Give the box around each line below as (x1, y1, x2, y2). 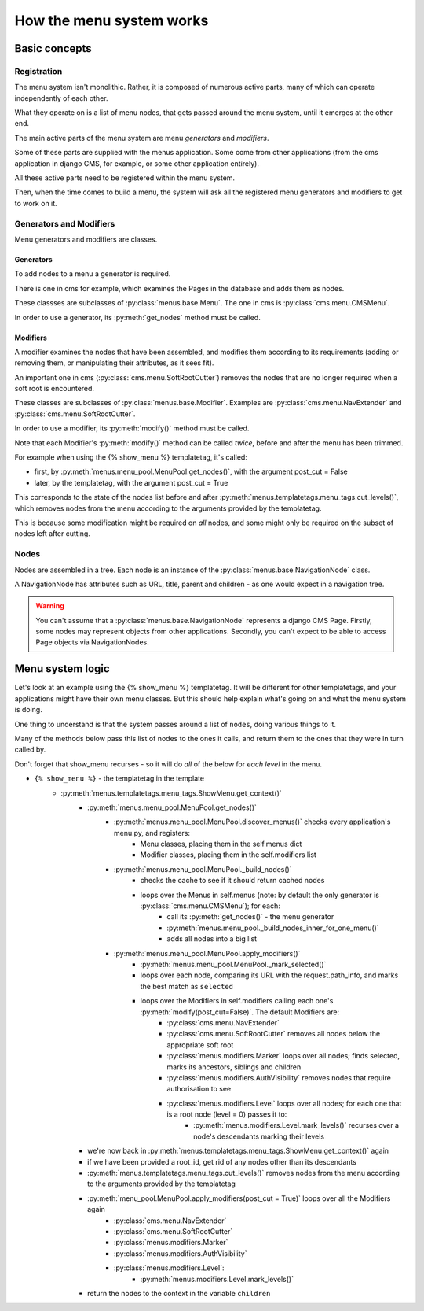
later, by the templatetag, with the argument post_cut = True (34, 478, 228, 487)
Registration (14, 65, 63, 76)
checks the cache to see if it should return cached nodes (140, 876, 325, 885)
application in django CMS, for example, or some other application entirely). (14, 158, 259, 168)
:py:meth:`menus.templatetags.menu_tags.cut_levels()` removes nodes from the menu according (87, 1169, 400, 1178)
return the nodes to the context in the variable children (87, 1288, 271, 1298)
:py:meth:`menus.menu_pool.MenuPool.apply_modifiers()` (114, 948, 301, 958)
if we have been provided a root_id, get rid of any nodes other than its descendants (87, 1157, 357, 1166)
